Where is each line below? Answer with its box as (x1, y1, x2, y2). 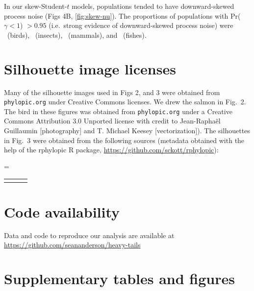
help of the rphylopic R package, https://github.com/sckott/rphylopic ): (4, 145, 219, 155)
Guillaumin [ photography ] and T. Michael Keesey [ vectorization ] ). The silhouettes (4, 125, 250, 135)
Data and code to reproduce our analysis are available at (4, 230, 175, 240)
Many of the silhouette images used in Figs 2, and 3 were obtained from (4, 87, 220, 97)
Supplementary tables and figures (4, 268, 235, 288)
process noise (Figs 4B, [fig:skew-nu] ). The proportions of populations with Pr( (4, 10, 241, 21)
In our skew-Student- (4, 1, 67, 11)
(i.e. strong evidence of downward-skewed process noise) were (49, 20, 233, 30)
